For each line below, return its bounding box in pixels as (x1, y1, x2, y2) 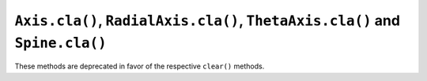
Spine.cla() (14, 34, 107, 51)
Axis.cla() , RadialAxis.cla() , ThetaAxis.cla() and (14, 12, 401, 29)
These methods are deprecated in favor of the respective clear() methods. (14, 61, 265, 71)
